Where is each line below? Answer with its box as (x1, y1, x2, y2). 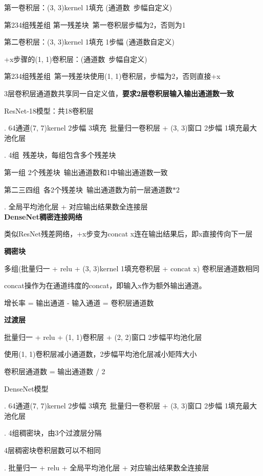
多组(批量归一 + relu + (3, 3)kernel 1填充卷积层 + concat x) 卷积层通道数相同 (4, 263, 259, 273)
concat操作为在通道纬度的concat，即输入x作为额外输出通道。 (4, 280, 206, 291)
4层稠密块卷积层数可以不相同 (4, 445, 101, 456)
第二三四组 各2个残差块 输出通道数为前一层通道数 (4, 184, 172, 194)
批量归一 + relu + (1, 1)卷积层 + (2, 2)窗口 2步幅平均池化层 (4, 331, 202, 342)
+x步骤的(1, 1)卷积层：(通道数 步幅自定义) (4, 53, 147, 64)
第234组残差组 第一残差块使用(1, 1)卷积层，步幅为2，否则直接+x (4, 71, 221, 81)
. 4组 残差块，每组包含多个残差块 (4, 149, 116, 160)
